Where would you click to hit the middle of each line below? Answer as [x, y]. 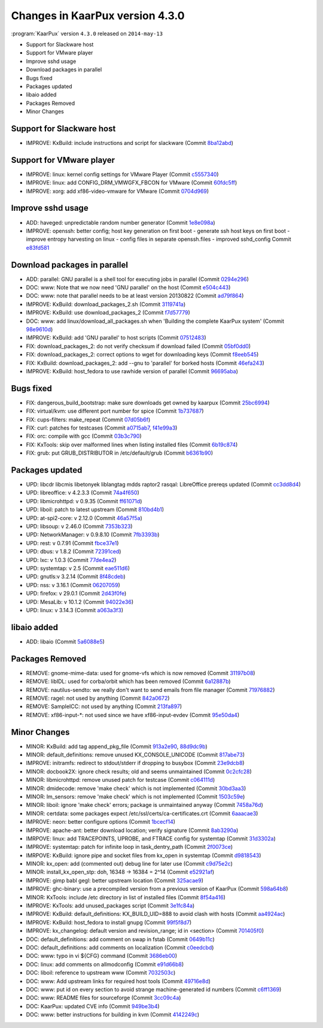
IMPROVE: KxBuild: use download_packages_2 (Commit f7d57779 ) [108, 313]
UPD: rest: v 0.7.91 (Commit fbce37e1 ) [72, 543]
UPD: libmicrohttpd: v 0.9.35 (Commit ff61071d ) [84, 501]
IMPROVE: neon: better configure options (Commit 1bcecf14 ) [101, 822]
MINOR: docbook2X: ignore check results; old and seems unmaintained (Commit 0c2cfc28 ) [139, 771]
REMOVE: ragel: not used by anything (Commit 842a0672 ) [98, 698]
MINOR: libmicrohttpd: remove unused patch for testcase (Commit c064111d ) [121, 780]
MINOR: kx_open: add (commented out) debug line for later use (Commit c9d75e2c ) [129, 864]
